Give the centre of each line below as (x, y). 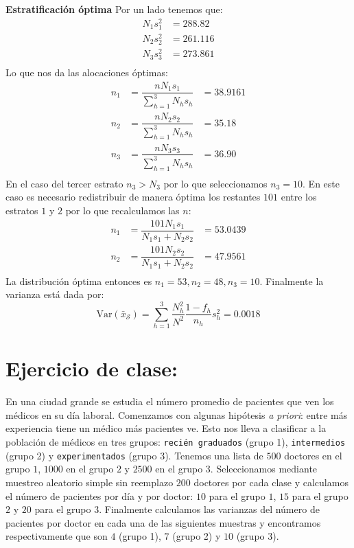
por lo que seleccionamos (215, 183)
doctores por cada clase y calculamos (271, 482)
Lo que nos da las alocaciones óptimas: (87, 72)
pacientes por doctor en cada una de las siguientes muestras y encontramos (163, 522)
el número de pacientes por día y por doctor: (99, 495)
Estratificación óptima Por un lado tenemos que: (114, 9)
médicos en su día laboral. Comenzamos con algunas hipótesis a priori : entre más (177, 414)
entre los (299, 197)
